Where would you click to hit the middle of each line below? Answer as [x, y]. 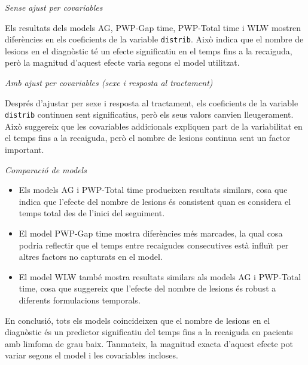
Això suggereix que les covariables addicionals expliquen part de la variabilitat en [154, 126]
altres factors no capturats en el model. [91, 257]
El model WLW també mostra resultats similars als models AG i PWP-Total [160, 276]
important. [25, 150]
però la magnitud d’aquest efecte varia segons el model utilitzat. [122, 62]
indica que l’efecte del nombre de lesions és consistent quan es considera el [155, 201]
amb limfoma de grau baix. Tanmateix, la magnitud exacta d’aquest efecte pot [149, 343]
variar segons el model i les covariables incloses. [92, 355]
